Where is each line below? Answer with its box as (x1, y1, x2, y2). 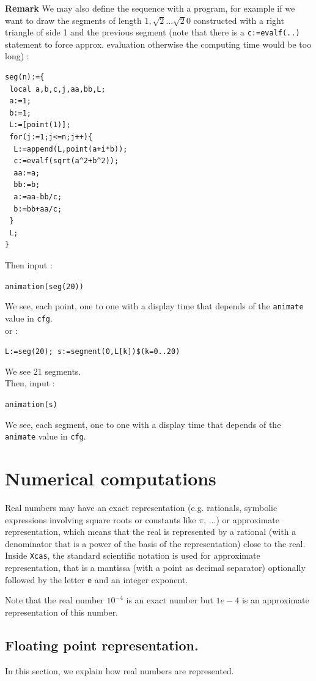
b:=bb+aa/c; (13, 204, 62, 213)
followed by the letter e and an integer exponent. (5, 573, 188, 586)
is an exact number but (126, 594, 213, 606)
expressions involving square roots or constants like (5, 513, 196, 526)
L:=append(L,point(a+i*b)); (13, 144, 128, 153)
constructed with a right (193, 13, 284, 26)
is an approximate (241, 594, 309, 606)
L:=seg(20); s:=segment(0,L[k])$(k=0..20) (5, 347, 180, 356)
